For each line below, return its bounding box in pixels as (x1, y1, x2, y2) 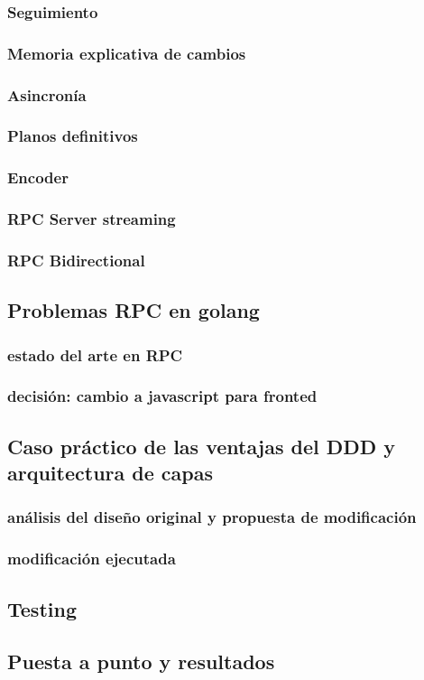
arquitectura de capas (7, 459, 213, 487)
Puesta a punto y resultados (7, 647, 275, 675)
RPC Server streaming (7, 208, 176, 230)
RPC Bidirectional (7, 248, 145, 271)
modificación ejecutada (7, 547, 176, 570)
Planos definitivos (7, 125, 138, 147)
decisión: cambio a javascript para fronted (7, 385, 318, 407)
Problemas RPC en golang (7, 296, 260, 324)
